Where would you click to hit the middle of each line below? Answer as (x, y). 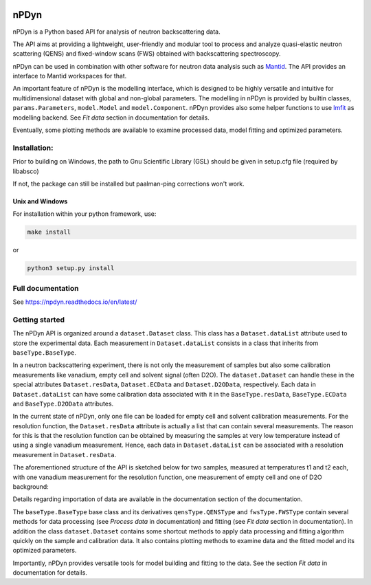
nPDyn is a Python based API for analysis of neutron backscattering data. (116, 32)
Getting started (39, 320)
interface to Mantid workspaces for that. (70, 76)
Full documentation (46, 288)
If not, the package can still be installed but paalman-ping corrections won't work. (129, 184)
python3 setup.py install (71, 268)
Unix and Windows (40, 201)
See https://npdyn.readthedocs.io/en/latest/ (75, 302)
